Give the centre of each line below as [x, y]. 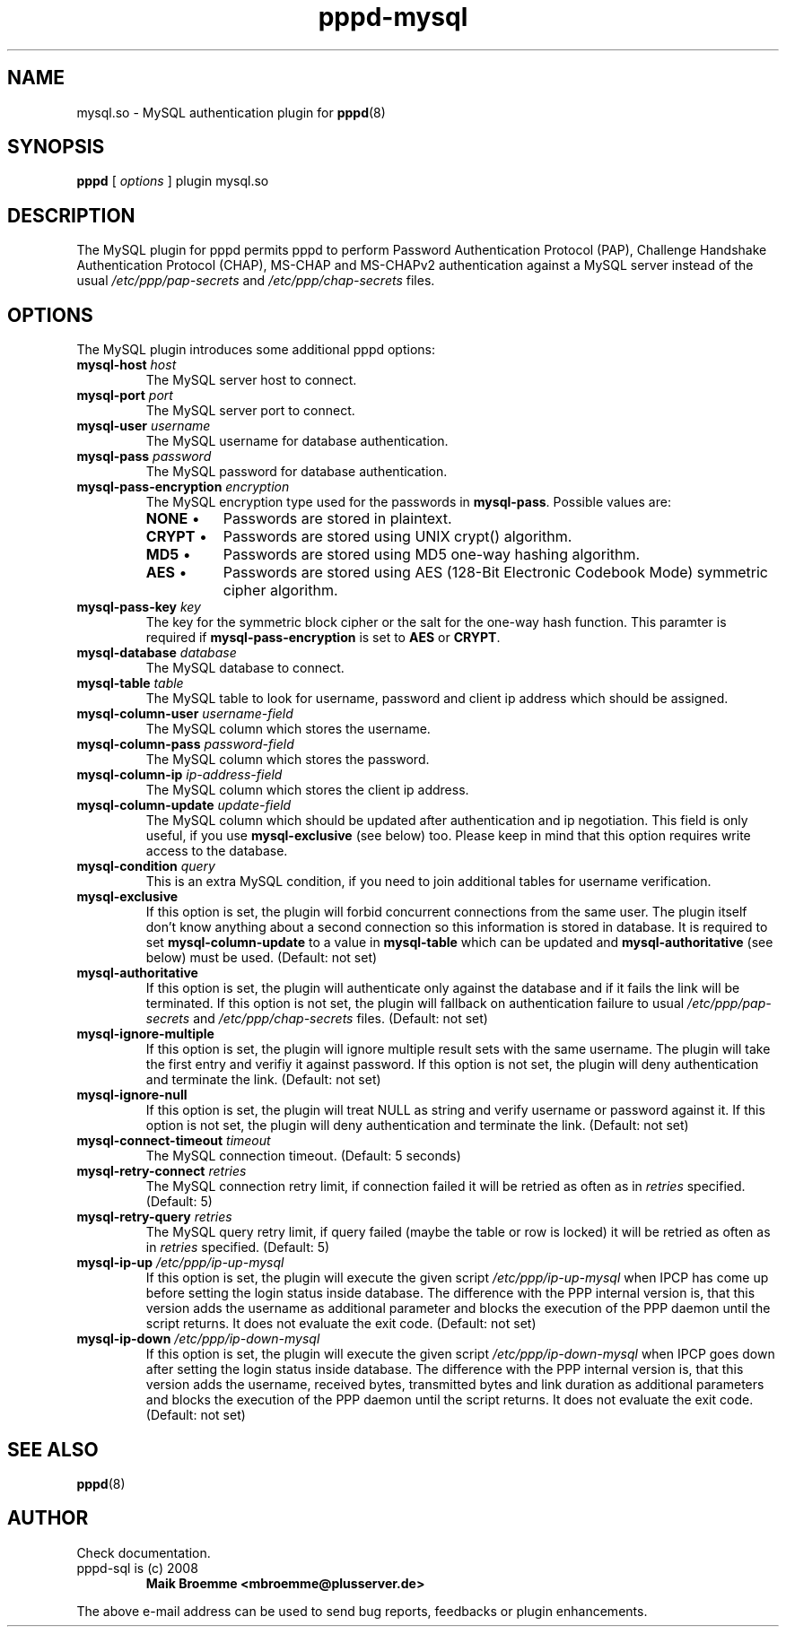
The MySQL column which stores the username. [288, 729]
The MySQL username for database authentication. [297, 441]
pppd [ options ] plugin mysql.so [173, 181]
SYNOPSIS [56, 147]
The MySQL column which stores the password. [288, 760]
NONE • [173, 519]
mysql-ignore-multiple [145, 1034]
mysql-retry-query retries [154, 1217]
